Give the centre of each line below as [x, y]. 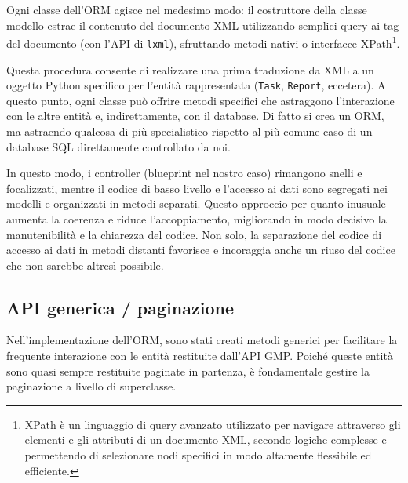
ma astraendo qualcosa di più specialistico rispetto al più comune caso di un [189, 131]
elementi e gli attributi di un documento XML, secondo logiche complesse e [206, 439]
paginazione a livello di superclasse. [91, 386]
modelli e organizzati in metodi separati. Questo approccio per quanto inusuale [196, 203]
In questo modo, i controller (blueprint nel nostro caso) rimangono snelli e [184, 173]
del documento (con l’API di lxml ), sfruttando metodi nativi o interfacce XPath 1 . [203, 42]
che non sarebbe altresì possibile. [85, 265]
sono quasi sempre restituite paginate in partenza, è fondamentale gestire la [188, 370]
